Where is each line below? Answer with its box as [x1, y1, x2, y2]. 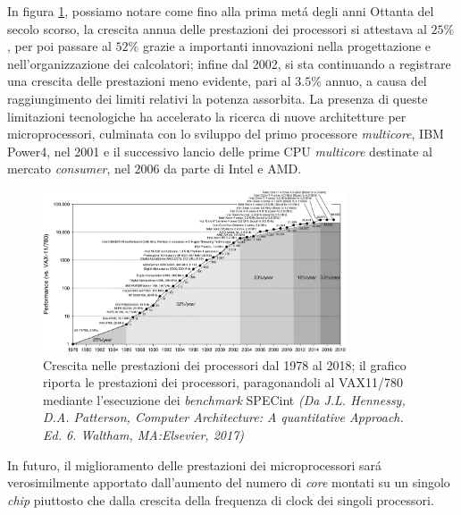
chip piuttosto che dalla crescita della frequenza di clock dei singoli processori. [7, 490, 434, 509]
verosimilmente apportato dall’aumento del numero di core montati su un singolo [7, 473, 450, 492]
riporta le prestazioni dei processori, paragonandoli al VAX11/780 [43, 373, 404, 392]
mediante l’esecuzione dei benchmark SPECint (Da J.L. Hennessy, [43, 390, 406, 409]
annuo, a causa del [325, 72, 427, 90]
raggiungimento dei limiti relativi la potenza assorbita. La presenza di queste [7, 89, 428, 107]
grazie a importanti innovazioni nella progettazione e [142, 37, 432, 55]
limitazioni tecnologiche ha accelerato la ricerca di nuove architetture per [7, 106, 407, 125]
